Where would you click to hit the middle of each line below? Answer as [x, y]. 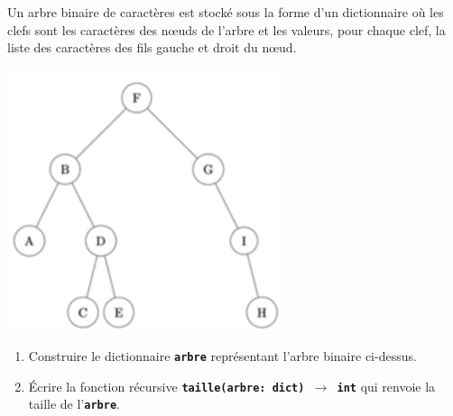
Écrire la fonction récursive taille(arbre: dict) [166, 386]
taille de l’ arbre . [74, 404]
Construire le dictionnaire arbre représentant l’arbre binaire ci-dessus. [222, 355]
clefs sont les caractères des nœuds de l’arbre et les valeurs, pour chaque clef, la [226, 29]
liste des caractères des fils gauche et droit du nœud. [152, 47]
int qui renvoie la [386, 386]
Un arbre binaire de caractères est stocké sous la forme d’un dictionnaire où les [226, 12]
